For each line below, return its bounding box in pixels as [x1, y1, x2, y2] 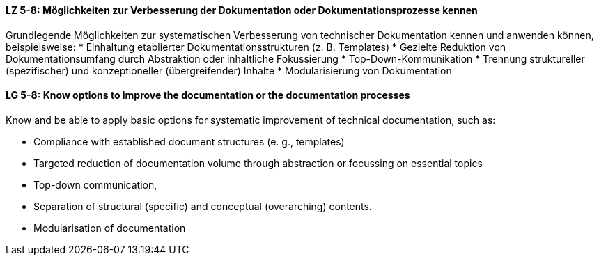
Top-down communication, [33, 178, 157, 191]
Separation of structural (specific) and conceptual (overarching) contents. [33, 200, 372, 212]
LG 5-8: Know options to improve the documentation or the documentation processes [6, 89, 410, 102]
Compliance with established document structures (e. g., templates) [33, 135, 345, 148]
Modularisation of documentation [33, 221, 186, 234]
